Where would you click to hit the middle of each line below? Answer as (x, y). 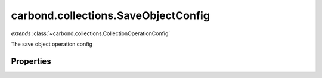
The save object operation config (52, 44)
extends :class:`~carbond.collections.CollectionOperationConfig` (91, 33)
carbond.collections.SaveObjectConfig (110, 15)
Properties (31, 61)
